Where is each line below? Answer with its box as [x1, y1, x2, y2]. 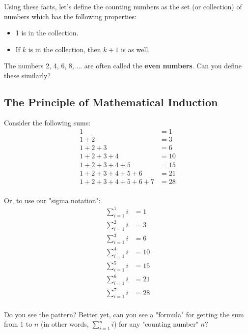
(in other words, [40, 319, 89, 329]
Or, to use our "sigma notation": [4, 195, 101, 205]
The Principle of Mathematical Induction [4, 94, 218, 109]
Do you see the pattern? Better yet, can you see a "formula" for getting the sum [4, 309, 244, 319]
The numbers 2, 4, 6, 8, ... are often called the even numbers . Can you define [4, 61, 242, 71]
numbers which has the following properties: [4, 11, 137, 21]
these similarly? [4, 70, 51, 80]
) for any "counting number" [113, 319, 198, 329]
